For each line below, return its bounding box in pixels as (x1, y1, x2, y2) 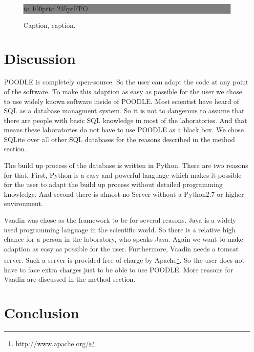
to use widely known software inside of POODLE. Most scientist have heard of (4, 96, 239, 106)
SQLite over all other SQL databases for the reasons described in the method (4, 134, 235, 144)
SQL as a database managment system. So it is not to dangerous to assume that (4, 105, 245, 116)
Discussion (4, 48, 76, 68)
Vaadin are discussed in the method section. (4, 274, 136, 284)
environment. (4, 198, 43, 208)
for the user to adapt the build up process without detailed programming (4, 179, 223, 189)
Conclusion (4, 303, 80, 323)
